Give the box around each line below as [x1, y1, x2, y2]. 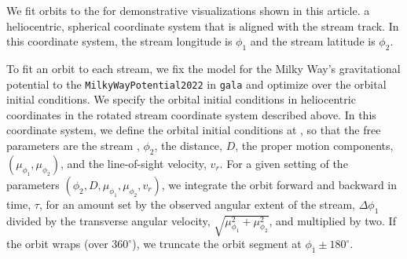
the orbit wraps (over [6, 235, 108, 252]
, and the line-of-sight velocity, [60, 155, 207, 171]
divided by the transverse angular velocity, [6, 212, 211, 228]
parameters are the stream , [6, 137, 140, 154]
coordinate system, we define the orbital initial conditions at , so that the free [6, 122, 381, 138]
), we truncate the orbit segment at [132, 235, 302, 252]
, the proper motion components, [235, 137, 394, 154]
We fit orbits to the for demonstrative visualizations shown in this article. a [6, 2, 370, 18]
